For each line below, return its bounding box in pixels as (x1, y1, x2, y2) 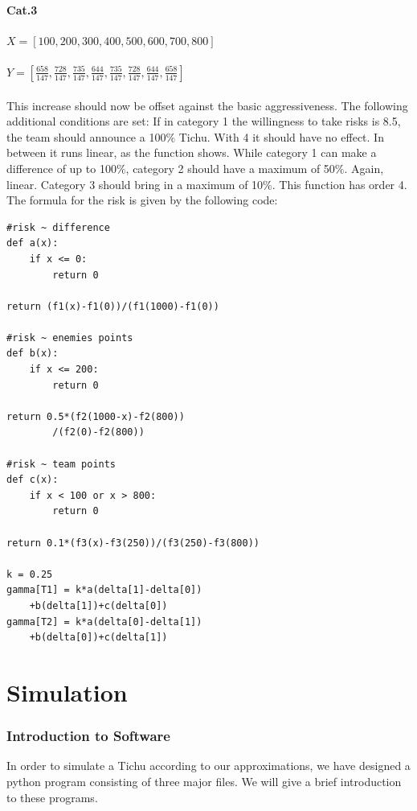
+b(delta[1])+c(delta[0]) (29, 599, 168, 611)
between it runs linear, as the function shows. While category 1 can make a (6, 144, 377, 161)
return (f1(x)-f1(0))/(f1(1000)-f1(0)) (6, 300, 219, 312)
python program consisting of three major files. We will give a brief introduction (6, 772, 402, 789)
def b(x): (6, 348, 59, 360)
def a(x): (6, 237, 59, 249)
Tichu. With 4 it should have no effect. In (178, 128, 384, 145)
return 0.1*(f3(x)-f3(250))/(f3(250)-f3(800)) (6, 537, 260, 549)
